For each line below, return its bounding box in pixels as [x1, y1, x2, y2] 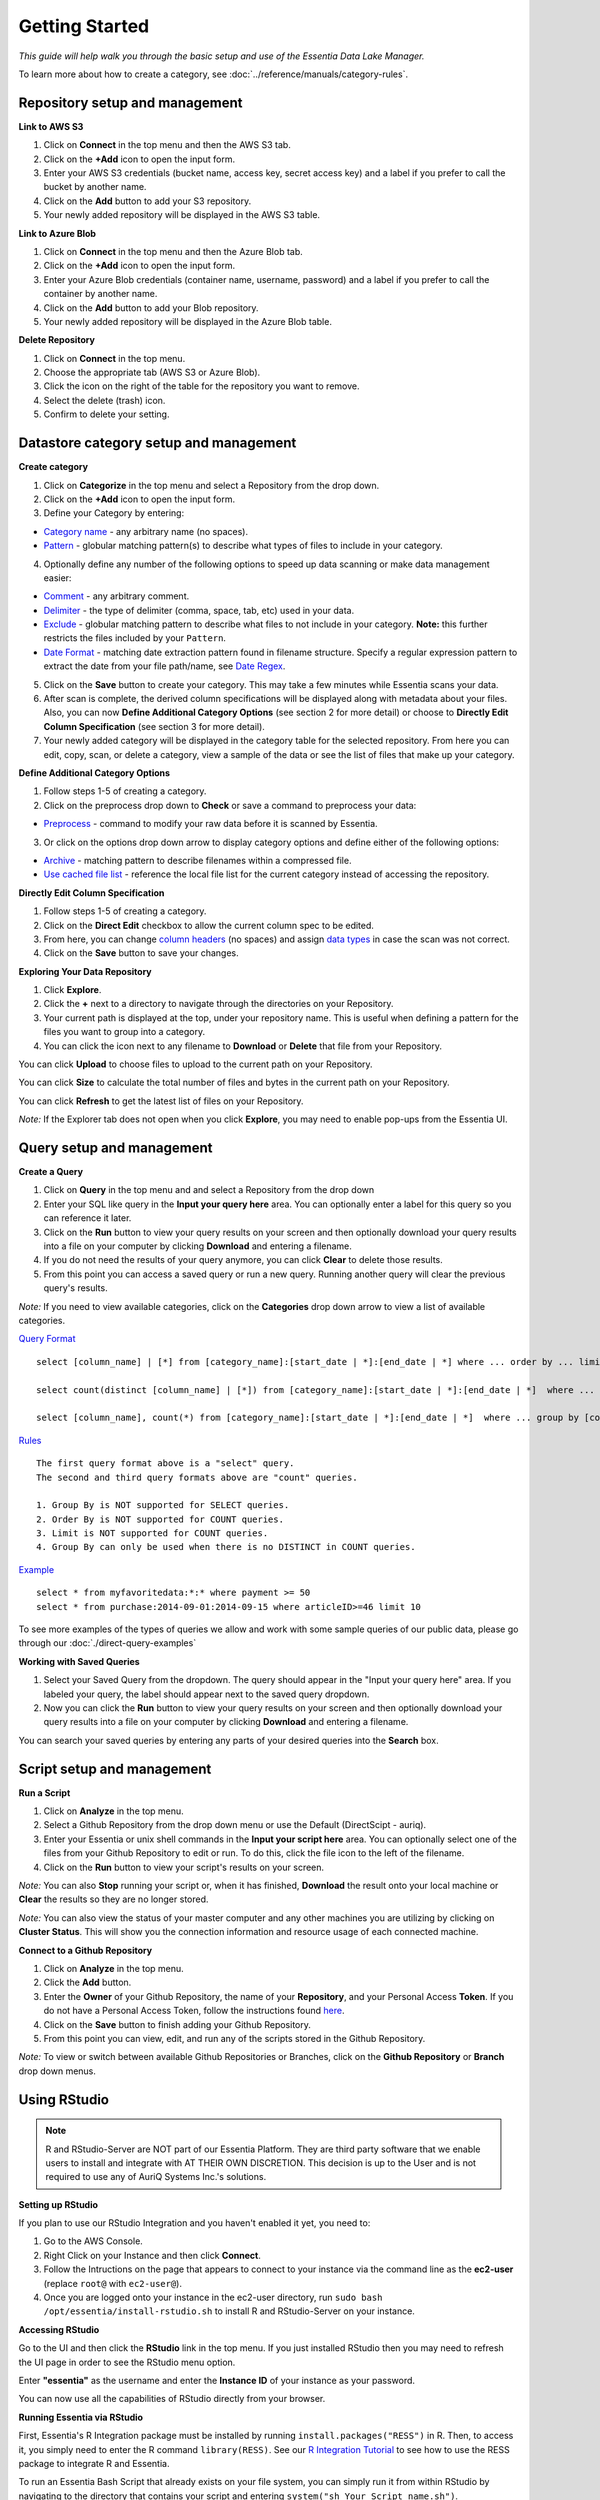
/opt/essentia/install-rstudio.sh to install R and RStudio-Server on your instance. [43, 2305, 415, 2317]
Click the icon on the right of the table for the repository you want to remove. [43, 380, 360, 392]
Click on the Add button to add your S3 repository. [43, 195, 252, 207]
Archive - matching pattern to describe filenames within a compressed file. [43, 854, 352, 866]
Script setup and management [18, 1760, 212, 1777]
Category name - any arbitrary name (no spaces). [43, 525, 249, 537]
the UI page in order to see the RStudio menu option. [18, 2356, 236, 2368]
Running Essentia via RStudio [18, 2411, 144, 2423]
